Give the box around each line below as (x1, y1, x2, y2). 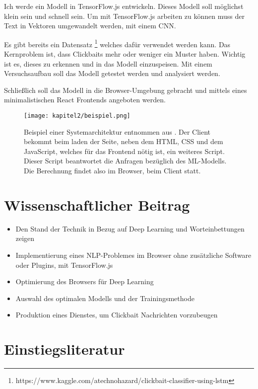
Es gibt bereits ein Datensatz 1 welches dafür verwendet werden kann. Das (4, 37, 231, 49)
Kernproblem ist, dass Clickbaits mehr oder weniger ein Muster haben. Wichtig (4, 49, 246, 59)
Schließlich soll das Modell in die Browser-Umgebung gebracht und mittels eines (4, 84, 247, 95)
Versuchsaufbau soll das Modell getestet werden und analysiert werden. (4, 68, 220, 78)
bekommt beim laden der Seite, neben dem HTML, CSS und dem (24, 136, 223, 147)
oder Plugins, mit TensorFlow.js (15, 259, 113, 270)
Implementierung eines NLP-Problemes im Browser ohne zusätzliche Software (15, 249, 252, 260)
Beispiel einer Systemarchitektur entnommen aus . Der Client (24, 126, 211, 137)
